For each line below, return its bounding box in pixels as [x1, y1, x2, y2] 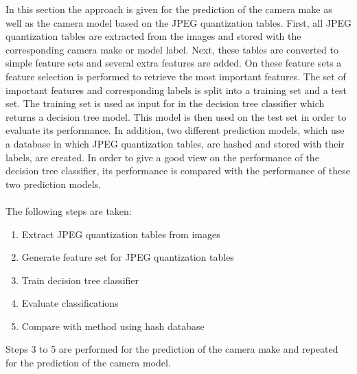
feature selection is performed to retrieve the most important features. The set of [5, 69, 346, 83]
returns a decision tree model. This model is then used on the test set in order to [5, 109, 347, 124]
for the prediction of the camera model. [5, 355, 171, 370]
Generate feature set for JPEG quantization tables [21, 250, 234, 264]
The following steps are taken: [5, 203, 132, 218]
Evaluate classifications [21, 296, 119, 310]
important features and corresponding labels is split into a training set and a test [5, 82, 347, 97]
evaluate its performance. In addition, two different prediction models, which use [5, 123, 345, 137]
